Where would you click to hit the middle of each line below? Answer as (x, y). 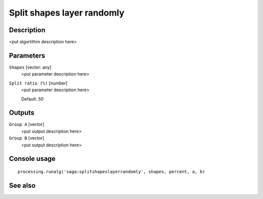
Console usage (32, 159)
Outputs (22, 113)
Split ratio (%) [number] (38, 83)
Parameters (27, 55)
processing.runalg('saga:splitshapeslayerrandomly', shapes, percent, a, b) (112, 172)
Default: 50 (32, 99)
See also (22, 185)
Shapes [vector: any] (30, 67)
